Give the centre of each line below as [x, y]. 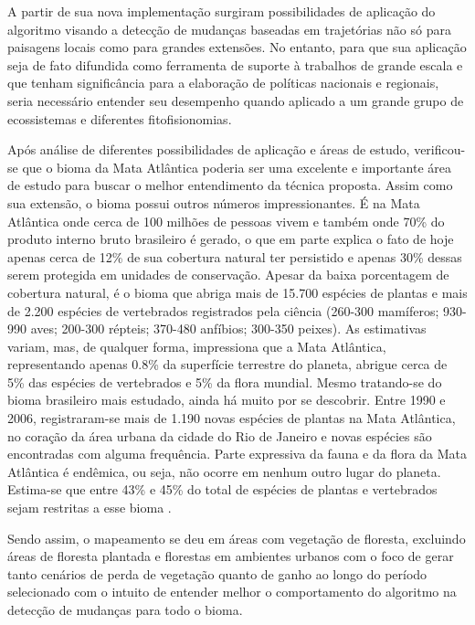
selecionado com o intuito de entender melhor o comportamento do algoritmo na [232, 592]
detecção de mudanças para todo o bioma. [125, 609]
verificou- [440, 149]
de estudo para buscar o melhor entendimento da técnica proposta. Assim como [230, 185]
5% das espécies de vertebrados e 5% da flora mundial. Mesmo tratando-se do [225, 381]
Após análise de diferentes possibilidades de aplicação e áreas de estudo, [209, 149]
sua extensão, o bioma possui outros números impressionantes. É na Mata [214, 202]
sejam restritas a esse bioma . [90, 508]
